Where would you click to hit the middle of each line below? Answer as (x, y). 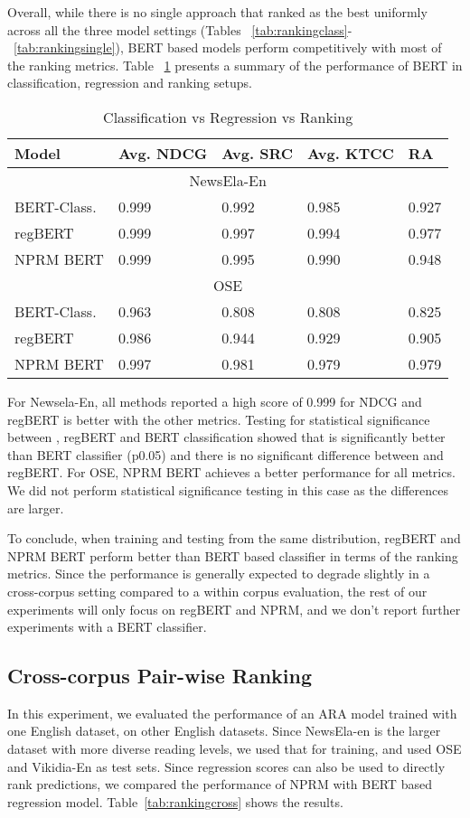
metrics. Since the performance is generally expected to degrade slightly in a (219, 574)
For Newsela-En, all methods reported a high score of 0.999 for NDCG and (215, 401)
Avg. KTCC (351, 153)
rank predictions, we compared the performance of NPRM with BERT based (220, 784)
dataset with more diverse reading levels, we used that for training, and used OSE (235, 749)
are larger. (36, 508)
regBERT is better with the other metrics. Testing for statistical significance (219, 419)
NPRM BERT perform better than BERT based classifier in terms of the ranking (233, 555)
